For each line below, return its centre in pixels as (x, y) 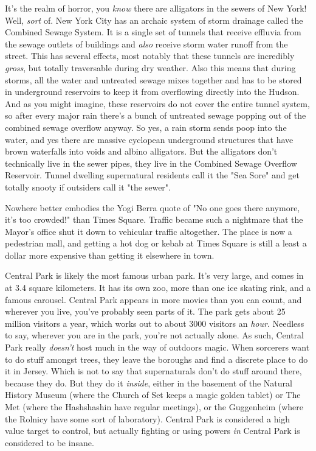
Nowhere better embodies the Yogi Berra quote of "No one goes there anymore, (153, 207)
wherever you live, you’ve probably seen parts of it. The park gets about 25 (145, 311)
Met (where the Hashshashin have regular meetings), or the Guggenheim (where (154, 407)
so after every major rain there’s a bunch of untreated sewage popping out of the (156, 115)
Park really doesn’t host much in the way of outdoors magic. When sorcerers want (157, 347)
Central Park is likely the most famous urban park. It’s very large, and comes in (154, 275)
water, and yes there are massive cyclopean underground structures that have (149, 139)
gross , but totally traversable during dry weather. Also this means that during (150, 67)
